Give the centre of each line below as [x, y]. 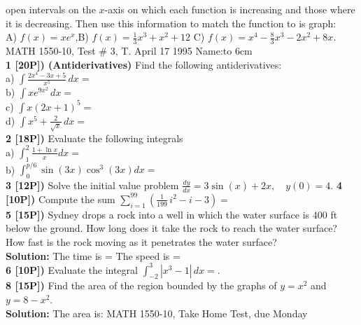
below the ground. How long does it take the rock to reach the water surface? [171, 228]
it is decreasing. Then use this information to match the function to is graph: [171, 23]
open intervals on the [51, 9]
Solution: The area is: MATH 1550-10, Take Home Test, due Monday [157, 313]
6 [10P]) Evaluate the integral [72, 269]
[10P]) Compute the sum [61, 199]
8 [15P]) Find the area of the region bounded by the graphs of [141, 285]
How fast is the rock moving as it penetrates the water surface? [141, 242]
